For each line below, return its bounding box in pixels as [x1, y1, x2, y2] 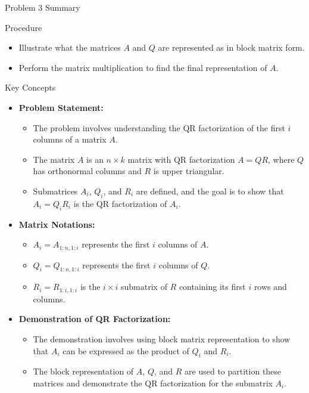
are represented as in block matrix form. [158, 41, 305, 54]
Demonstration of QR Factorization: [18, 312, 171, 325]
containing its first [179, 280, 246, 293]
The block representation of [33, 365, 134, 377]
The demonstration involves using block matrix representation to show [33, 333, 291, 345]
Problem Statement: [18, 101, 104, 113]
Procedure [5, 21, 42, 33]
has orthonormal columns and [33, 165, 142, 177]
